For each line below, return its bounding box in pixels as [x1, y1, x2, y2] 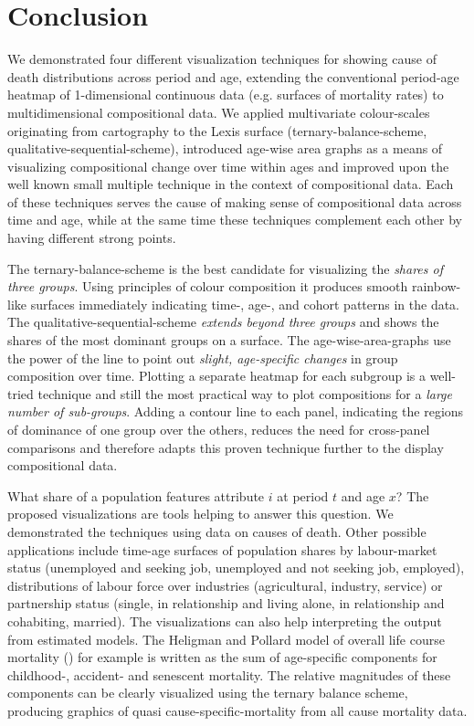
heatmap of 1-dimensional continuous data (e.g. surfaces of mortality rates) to [7, 85, 444, 104]
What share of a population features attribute [7, 486, 265, 505]
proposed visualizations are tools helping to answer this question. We [7, 504, 394, 523]
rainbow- [411, 277, 461, 296]
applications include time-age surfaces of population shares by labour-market [7, 540, 437, 559]
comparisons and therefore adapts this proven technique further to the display [7, 437, 444, 457]
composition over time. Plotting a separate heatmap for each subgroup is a [7, 366, 426, 385]
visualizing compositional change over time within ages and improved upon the [7, 156, 449, 175]
